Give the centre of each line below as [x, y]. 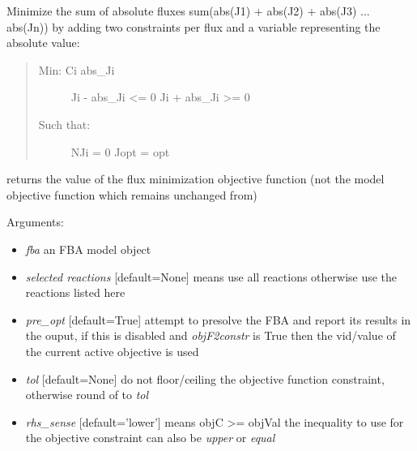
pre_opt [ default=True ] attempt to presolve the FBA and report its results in [218, 319]
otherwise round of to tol [87, 395]
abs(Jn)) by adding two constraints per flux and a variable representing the [194, 26]
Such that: [64, 124]
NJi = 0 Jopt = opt [120, 151]
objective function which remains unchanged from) [132, 194]
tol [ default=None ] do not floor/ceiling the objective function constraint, [205, 378]
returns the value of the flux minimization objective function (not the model [196, 179]
